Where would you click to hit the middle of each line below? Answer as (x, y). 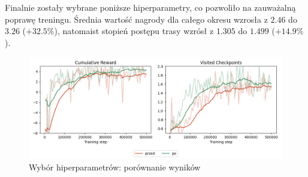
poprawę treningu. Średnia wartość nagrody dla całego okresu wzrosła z (136, 19)
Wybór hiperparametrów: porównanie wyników (115, 167)
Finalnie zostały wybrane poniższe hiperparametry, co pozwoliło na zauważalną (150, 7)
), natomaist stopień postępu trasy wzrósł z (134, 31)
